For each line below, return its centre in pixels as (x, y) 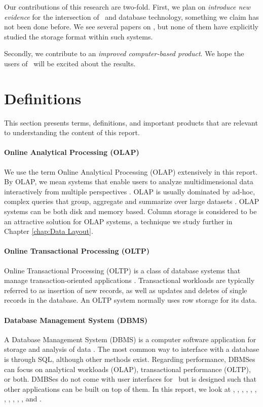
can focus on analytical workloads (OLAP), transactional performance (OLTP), (127, 369)
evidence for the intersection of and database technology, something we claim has (131, 16)
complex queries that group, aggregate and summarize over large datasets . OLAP (132, 201)
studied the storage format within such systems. (79, 36)
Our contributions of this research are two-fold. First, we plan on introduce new (127, 7)
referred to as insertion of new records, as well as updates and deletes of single (126, 290)
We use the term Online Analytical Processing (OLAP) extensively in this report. (131, 171)
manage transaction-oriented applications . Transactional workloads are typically (129, 280)
